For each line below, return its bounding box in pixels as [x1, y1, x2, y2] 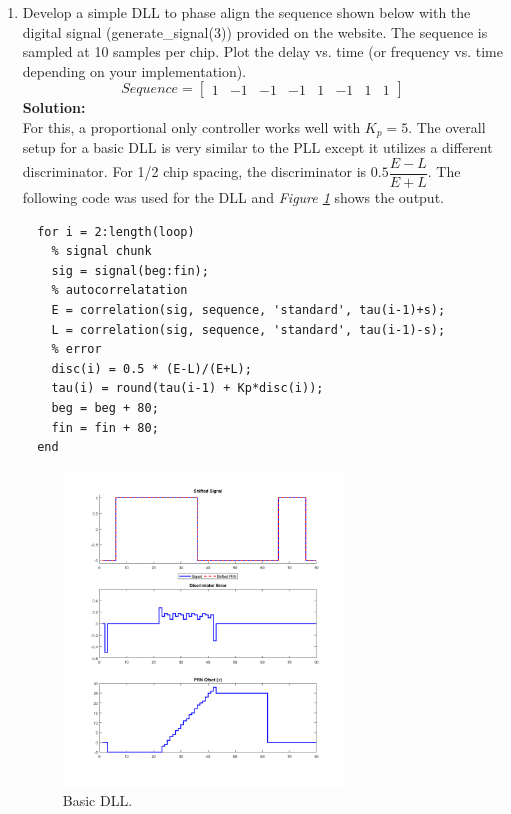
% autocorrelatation [51, 283, 188, 298]
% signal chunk [51, 244, 152, 259]
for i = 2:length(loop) [37, 224, 195, 239]
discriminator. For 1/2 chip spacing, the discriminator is [22, 161, 367, 182]
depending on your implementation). [22, 60, 247, 81]
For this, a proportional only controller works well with [22, 116, 361, 137]
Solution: [22, 97, 86, 118]
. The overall [408, 116, 486, 137]
